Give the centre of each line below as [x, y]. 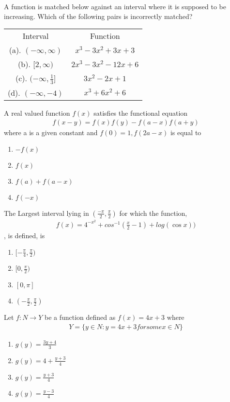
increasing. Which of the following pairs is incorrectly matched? [98, 16]
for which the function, [153, 213]
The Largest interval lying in [46, 213]
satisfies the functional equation [141, 113]
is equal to [186, 132]
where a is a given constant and [51, 132]
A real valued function [37, 113]
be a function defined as [80, 317]
